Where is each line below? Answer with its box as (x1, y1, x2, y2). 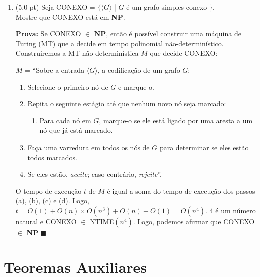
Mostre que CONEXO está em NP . (15, 11, 125, 22)
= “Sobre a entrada (25, 64, 85, 75)
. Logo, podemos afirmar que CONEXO (133, 216, 255, 226)
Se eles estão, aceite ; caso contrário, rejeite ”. (27, 169, 162, 179)
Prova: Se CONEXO (15, 28, 81, 39)
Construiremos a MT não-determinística (15, 48, 139, 58)
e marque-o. (118, 81, 154, 92)
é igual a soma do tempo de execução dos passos (107, 185, 255, 196)
